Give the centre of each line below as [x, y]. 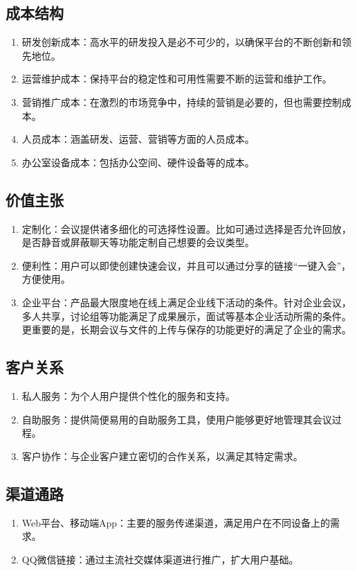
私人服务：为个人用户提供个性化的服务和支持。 [128, 395]
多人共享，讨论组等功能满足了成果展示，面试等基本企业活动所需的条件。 [186, 316]
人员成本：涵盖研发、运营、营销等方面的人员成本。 [138, 139]
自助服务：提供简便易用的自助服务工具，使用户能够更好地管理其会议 [177, 419]
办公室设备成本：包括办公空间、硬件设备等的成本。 [138, 162]
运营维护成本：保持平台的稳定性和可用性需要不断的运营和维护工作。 [177, 79]
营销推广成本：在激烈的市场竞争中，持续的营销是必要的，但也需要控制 [182, 102]
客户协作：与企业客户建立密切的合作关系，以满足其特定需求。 [162, 456]
